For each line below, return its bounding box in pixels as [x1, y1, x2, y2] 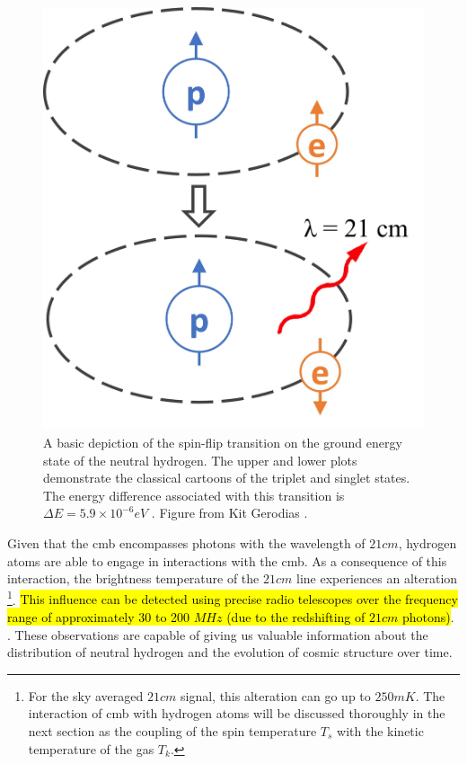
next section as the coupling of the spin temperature [28, 721, 317, 740]
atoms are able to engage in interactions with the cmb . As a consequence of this [7, 551, 447, 570]
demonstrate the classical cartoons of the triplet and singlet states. [43, 468, 410, 487]
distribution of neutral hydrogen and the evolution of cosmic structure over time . [7, 643, 453, 662]
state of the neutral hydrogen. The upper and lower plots [43, 450, 357, 469]
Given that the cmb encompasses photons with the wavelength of [7, 533, 366, 552]
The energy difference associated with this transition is [43, 485, 345, 504]
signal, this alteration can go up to [181, 686, 371, 705]
